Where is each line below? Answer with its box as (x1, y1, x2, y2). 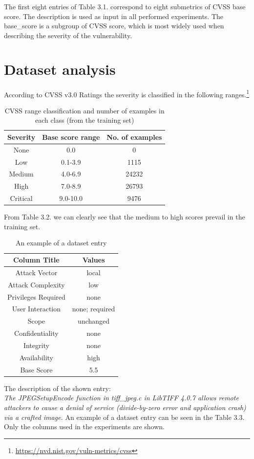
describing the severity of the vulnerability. (4, 30, 132, 40)
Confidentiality (14, 328, 59, 338)
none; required (72, 304, 115, 314)
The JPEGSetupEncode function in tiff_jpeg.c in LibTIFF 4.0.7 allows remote (4, 393, 239, 403)
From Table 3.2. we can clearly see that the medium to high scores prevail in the (4, 212, 245, 222)
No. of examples (106, 131, 162, 142)
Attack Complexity (8, 279, 65, 289)
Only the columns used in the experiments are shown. (4, 421, 165, 432)
